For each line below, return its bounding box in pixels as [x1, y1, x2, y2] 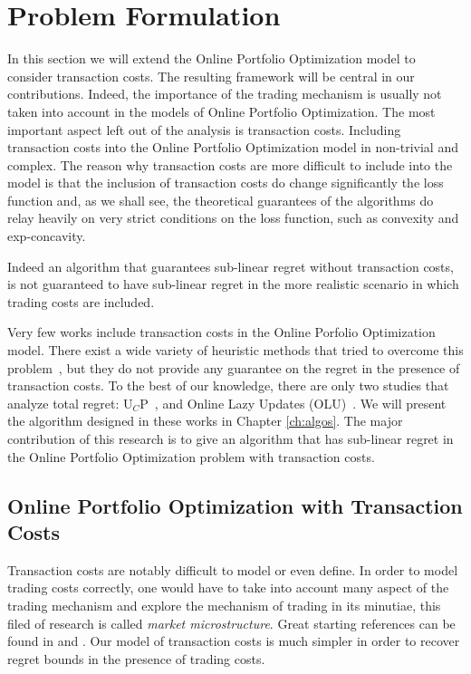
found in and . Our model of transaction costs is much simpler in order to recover [7, 631, 460, 650]
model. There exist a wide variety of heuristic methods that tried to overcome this [7, 341, 464, 360]
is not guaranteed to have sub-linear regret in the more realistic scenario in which [7, 274, 459, 294]
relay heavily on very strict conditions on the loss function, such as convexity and [7, 208, 459, 227]
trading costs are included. [7, 292, 155, 311]
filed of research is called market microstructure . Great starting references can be [7, 613, 456, 632]
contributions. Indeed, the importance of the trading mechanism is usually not [7, 84, 442, 103]
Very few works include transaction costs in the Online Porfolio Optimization [7, 323, 436, 342]
